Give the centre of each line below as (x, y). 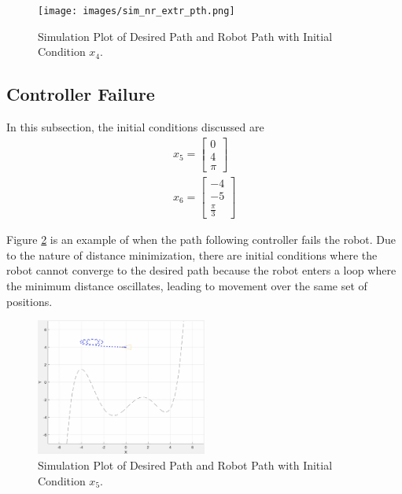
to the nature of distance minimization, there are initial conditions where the (192, 254)
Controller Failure (81, 94)
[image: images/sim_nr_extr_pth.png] (136, 11)
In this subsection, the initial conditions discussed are (135, 127)
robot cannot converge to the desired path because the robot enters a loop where (201, 270)
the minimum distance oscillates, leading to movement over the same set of (187, 286)
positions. (30, 301)
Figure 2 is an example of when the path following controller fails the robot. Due (201, 240)
